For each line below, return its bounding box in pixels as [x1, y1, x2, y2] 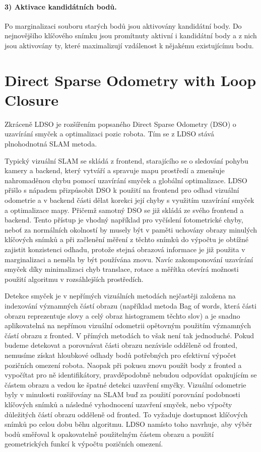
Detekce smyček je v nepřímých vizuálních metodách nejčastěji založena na [5, 290, 236, 301]
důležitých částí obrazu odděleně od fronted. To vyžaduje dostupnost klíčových [5, 409, 248, 419]
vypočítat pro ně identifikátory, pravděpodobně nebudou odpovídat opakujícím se [5, 369, 257, 380]
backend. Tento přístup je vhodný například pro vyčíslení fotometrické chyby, [5, 214, 243, 225]
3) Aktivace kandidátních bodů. [5, 1, 117, 12]
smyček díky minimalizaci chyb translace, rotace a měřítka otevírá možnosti [5, 264, 239, 274]
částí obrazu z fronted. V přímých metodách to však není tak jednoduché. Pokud [5, 330, 254, 340]
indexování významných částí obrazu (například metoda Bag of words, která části [5, 300, 256, 311]
